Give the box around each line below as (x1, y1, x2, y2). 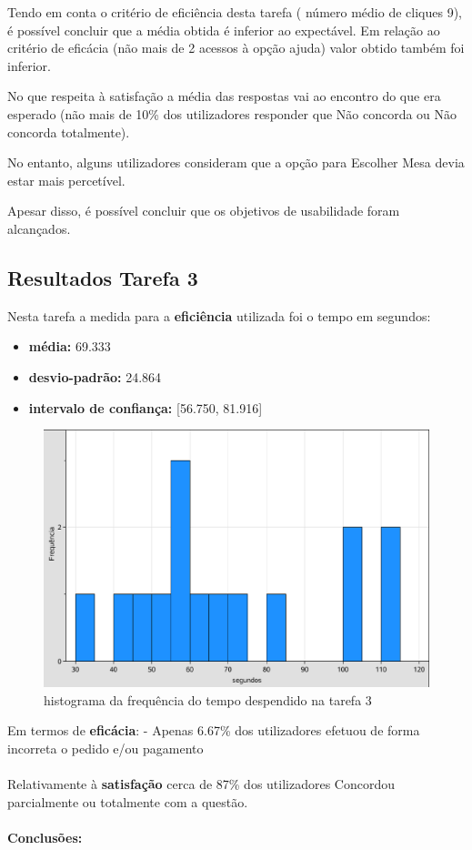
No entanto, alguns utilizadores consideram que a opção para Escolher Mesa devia (7, 153, 465, 172)
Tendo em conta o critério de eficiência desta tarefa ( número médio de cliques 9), (7, 3, 462, 21)
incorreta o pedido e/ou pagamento (7, 738, 204, 757)
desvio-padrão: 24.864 (28, 367, 162, 386)
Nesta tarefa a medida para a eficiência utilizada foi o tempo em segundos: (7, 306, 431, 325)
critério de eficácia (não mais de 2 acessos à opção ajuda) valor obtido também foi (7, 38, 465, 57)
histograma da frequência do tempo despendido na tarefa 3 (44, 690, 372, 709)
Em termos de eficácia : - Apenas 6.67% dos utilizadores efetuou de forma (7, 721, 420, 740)
